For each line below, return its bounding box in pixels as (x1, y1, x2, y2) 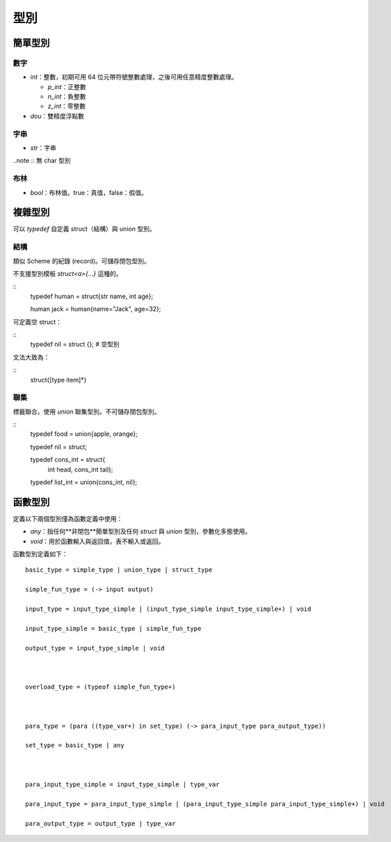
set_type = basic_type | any (25, 742, 125, 749)
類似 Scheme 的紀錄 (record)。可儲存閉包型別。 (13, 256, 151, 265)
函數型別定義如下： (13, 550, 68, 559)
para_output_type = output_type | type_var (25, 819, 176, 827)
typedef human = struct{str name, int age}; (30, 292, 153, 300)
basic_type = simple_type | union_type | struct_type (25, 566, 212, 574)
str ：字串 (30, 143, 57, 153)
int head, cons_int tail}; (47, 465, 113, 474)
